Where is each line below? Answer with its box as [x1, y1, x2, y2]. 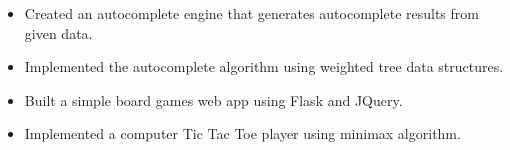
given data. [24, 22, 93, 43]
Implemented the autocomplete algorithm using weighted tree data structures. [24, 56, 504, 77]
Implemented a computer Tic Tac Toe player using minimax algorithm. [24, 123, 461, 144]
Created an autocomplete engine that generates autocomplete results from [24, 3, 479, 23]
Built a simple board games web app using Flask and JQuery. [24, 89, 403, 110]
